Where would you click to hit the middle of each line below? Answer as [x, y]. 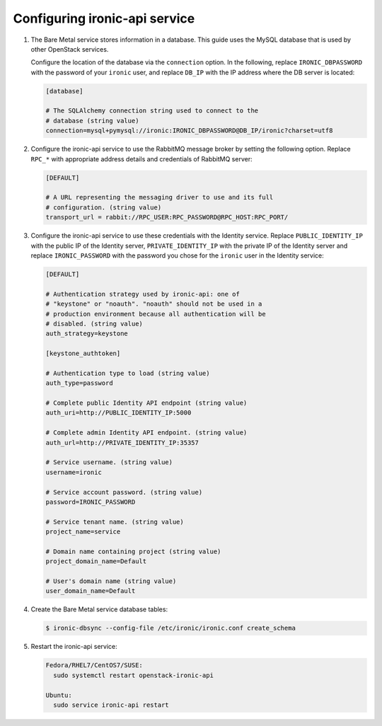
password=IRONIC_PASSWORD [91, 502]
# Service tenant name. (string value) [115, 522]
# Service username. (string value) [109, 462]
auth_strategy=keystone [87, 334]
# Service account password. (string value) [124, 492]
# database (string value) [92, 121]
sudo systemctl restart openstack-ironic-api [133, 675]
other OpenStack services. [70, 49]
